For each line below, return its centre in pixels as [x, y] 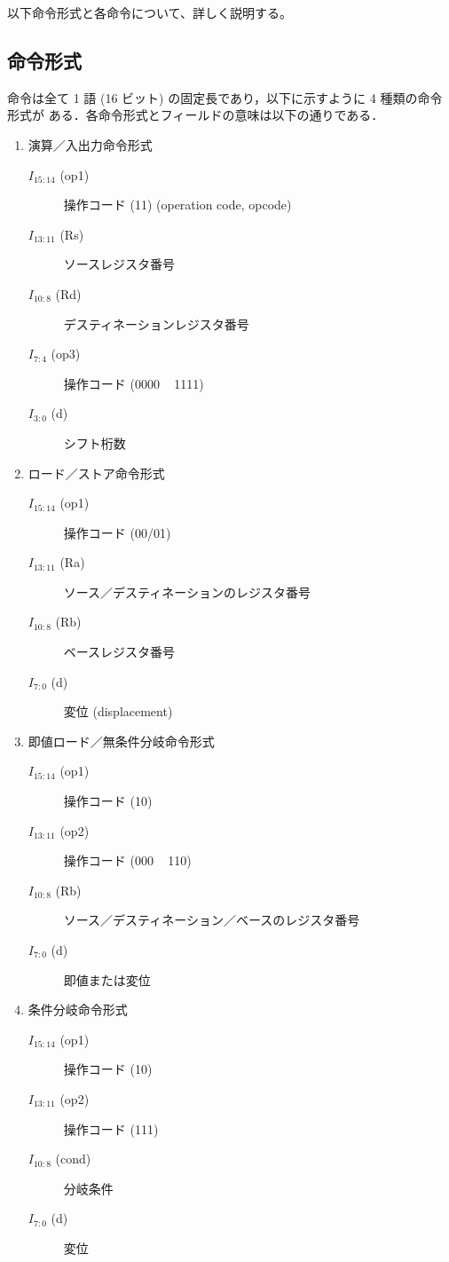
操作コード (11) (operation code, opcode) [177, 205]
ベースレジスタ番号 [119, 652]
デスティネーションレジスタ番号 [156, 323]
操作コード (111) [111, 1128]
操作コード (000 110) [127, 860]
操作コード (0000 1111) [134, 383]
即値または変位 [107, 979]
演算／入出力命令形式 [90, 144]
